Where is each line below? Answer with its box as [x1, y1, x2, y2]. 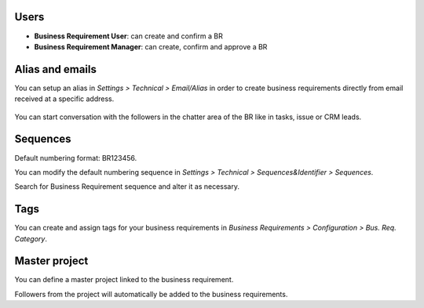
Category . [14, 234, 47, 243]
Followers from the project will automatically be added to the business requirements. [14, 289, 288, 299]
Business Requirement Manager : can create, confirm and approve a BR [34, 42, 268, 51]
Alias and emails [14, 63, 97, 76]
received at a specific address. [14, 94, 115, 103]
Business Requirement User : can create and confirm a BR [34, 31, 223, 41]
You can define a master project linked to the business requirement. [14, 275, 234, 284]
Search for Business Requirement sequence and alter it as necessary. [14, 182, 239, 191]
